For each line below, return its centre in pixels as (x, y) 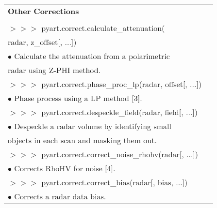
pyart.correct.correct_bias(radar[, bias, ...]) (115, 182)
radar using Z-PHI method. (54, 70)
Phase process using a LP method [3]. (78, 98)
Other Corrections (43, 11)
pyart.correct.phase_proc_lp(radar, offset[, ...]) (122, 84)
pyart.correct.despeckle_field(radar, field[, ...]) (120, 112)
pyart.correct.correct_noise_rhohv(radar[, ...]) (120, 154)
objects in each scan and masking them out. (82, 140)
